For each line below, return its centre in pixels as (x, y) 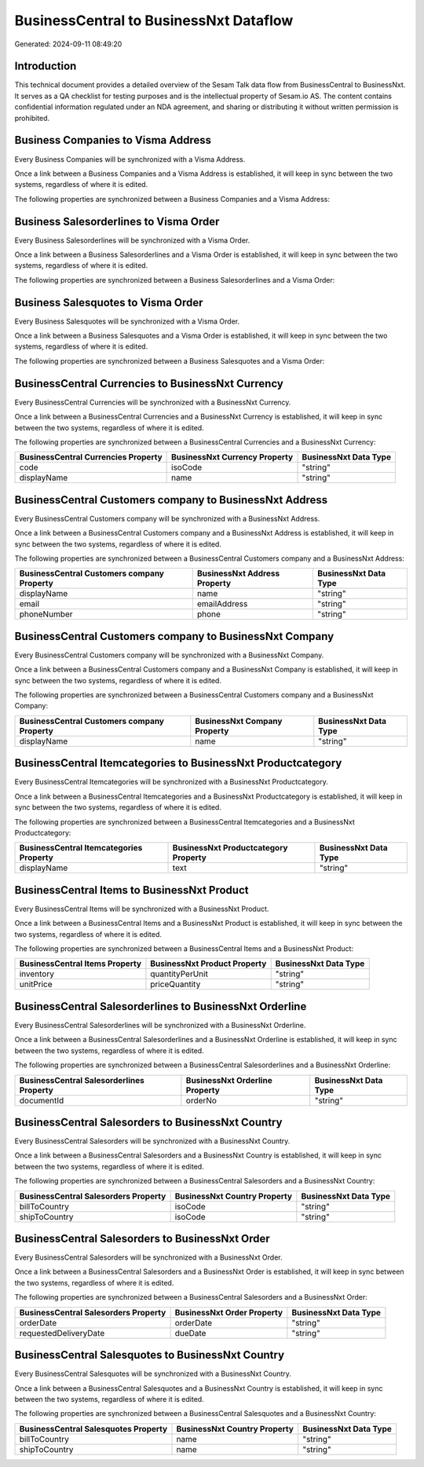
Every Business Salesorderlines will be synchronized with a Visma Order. (132, 240)
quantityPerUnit (179, 974)
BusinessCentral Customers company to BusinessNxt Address (171, 500)
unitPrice (36, 984)
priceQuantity (175, 984)
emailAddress (222, 604)
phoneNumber (46, 614)
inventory (37, 974)
